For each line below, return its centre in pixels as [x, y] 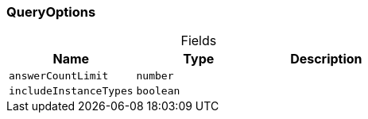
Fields [199, 41]
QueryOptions [51, 12]
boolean [158, 91]
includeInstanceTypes [71, 91]
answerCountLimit [59, 76]
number [155, 76]
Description [326, 59]
